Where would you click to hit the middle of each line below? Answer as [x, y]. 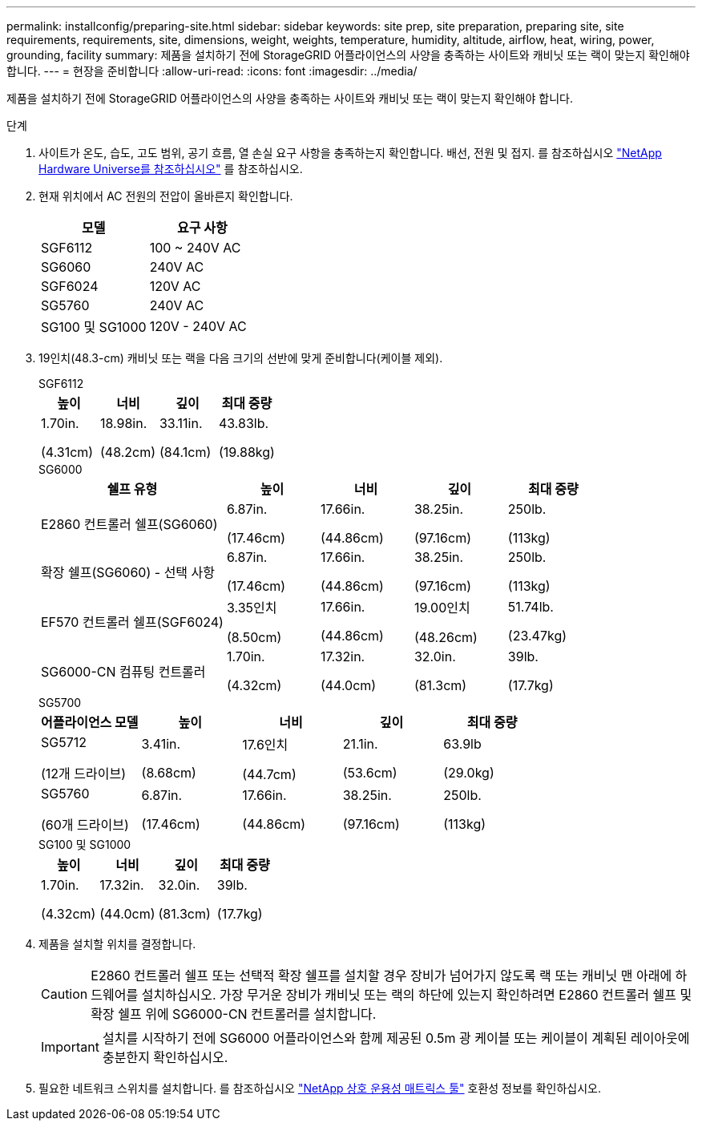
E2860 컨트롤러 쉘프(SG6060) [129, 524]
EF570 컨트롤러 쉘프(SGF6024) [132, 622]
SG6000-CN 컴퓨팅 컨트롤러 [123, 672]
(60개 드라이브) [85, 825]
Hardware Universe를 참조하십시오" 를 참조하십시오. [171, 169]
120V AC [175, 286]
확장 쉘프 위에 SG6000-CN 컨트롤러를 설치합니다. [234, 1014]
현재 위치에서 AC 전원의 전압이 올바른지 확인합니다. [166, 196]
